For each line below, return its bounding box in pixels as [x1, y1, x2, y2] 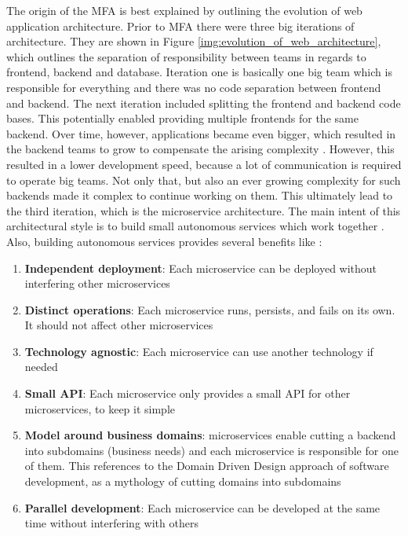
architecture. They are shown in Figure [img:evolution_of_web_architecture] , [6, 33, 381, 50]
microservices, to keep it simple [24, 400, 176, 417]
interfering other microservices [24, 275, 170, 292]
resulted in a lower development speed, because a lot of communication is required [6, 156, 402, 172]
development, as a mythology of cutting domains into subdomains [24, 473, 341, 490]
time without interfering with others [24, 515, 199, 531]
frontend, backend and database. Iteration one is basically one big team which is [6, 64, 392, 80]
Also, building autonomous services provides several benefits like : [6, 233, 322, 249]
